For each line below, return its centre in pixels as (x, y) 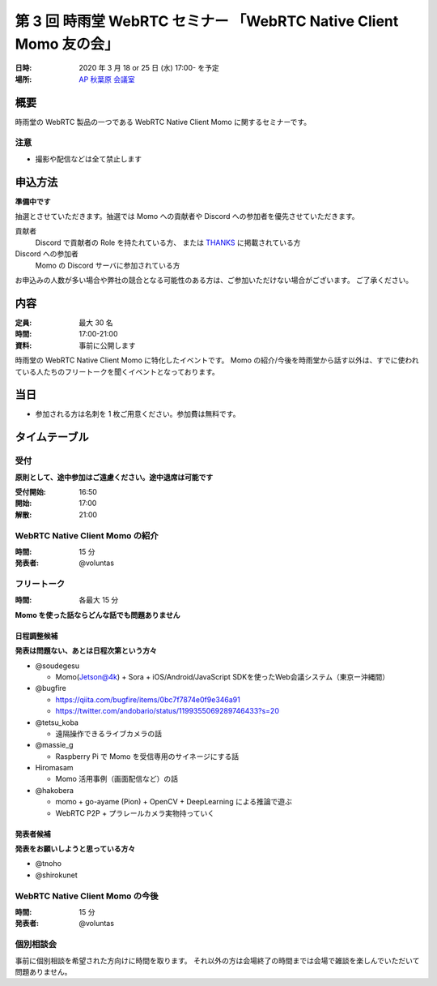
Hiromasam (54, 768)
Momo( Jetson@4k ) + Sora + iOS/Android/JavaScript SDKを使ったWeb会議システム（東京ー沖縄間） (223, 676)
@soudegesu (57, 666)
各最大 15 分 (99, 600)
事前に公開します (107, 345)
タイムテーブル (52, 437)
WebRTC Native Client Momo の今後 (87, 896)
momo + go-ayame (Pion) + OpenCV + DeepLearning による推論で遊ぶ (174, 802)
